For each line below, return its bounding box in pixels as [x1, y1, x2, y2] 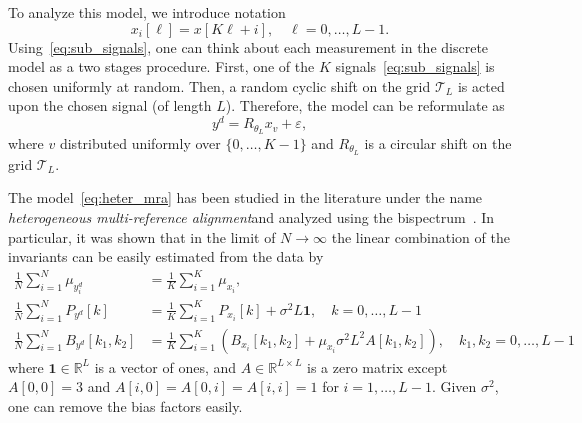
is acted [457, 75, 505, 96]
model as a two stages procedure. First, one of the [8, 56, 315, 77]
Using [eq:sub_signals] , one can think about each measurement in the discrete [8, 36, 489, 57]
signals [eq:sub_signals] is [335, 56, 495, 77]
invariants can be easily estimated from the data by [8, 246, 324, 267]
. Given [431, 376, 477, 397]
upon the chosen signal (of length [8, 95, 212, 116]
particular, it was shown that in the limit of [8, 226, 276, 247]
